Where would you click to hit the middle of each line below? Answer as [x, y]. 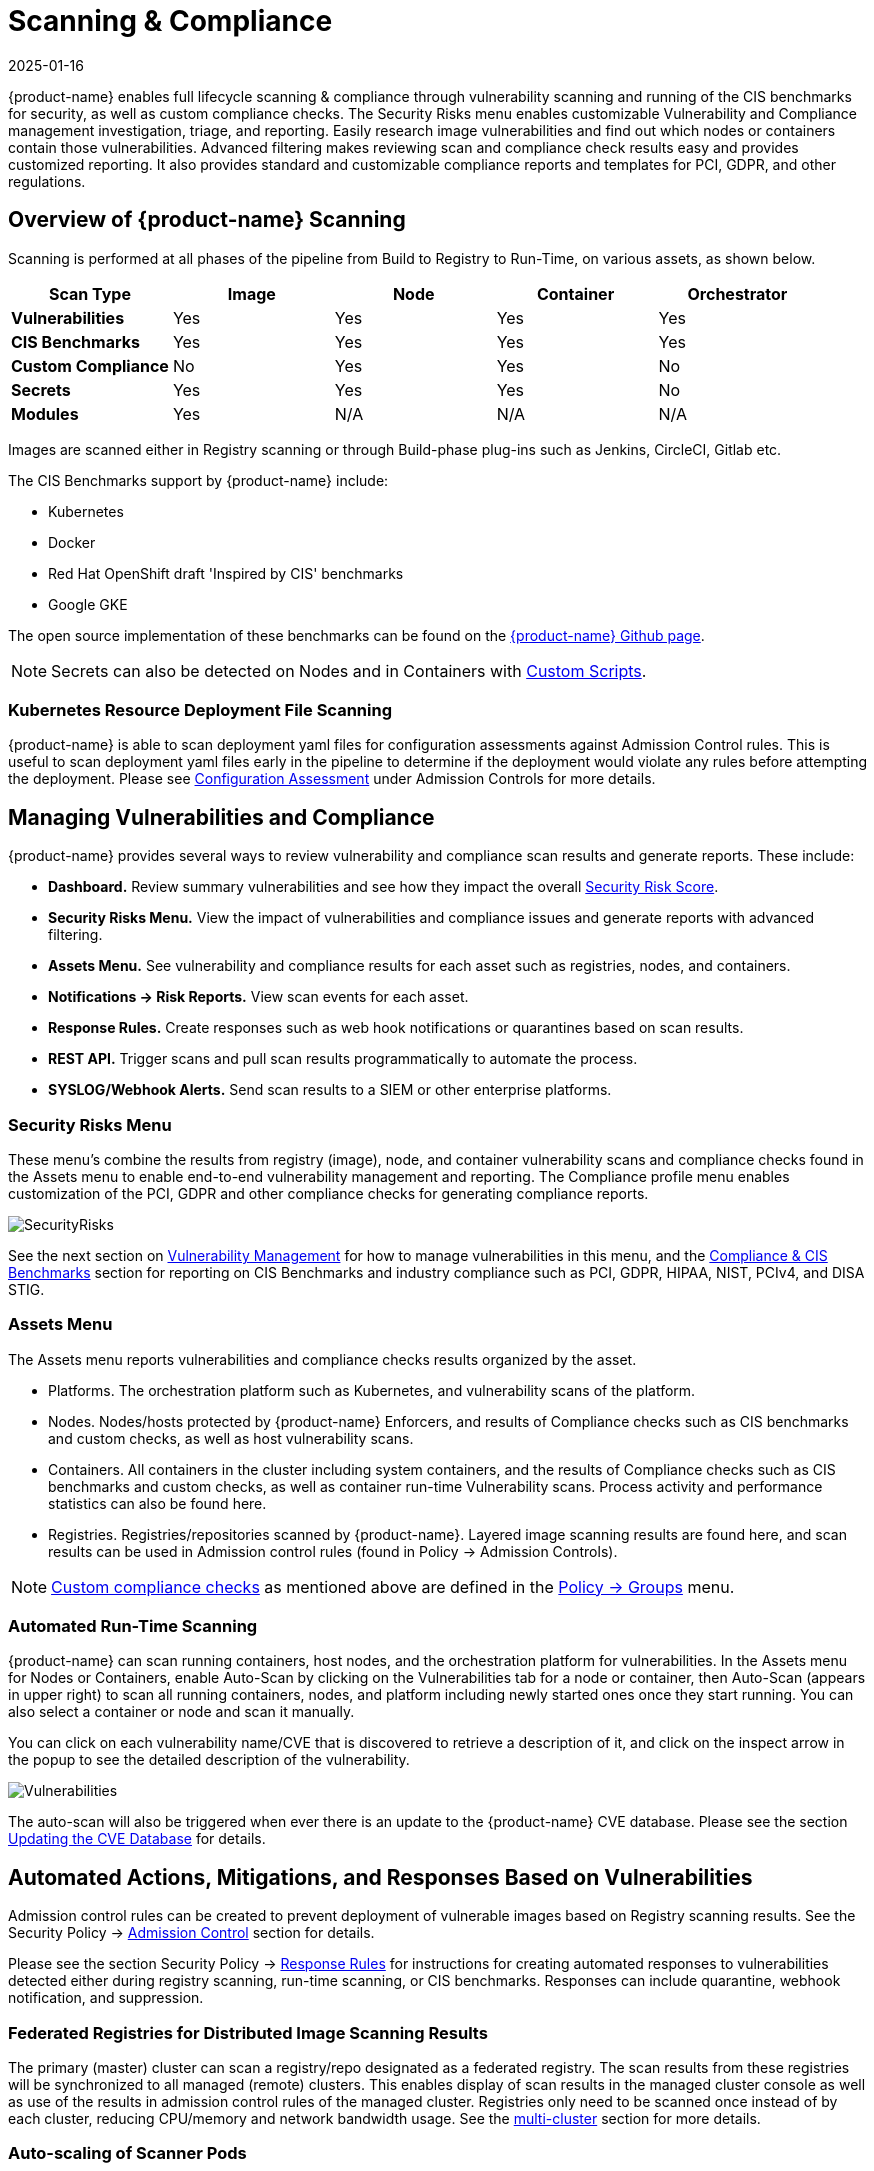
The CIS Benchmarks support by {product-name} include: [198, 480]
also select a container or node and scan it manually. [181, 1712]
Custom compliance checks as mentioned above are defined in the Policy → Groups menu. [393, 1586]
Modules [45, 413]
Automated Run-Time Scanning [133, 1626]
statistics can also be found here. [157, 1503]
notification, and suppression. [106, 1998]
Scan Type [89, 293]
